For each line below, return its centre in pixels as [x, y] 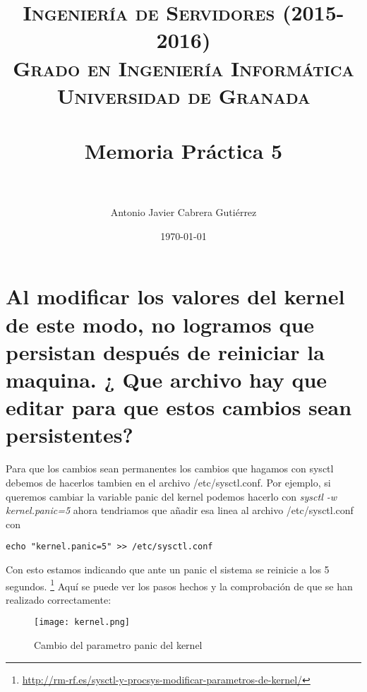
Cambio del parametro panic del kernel [118, 645]
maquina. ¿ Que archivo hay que [167, 379]
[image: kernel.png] [82, 622]
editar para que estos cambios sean [179, 407]
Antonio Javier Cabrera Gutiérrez [183, 212]
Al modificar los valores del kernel [175, 296]
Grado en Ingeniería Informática [183, 67]
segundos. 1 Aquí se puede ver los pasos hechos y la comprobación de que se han [179, 585]
